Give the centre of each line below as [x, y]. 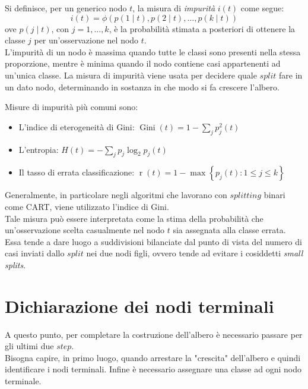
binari [274, 195]
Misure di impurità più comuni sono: [72, 107]
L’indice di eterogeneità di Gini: [77, 126]
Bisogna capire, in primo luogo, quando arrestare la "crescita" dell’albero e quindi [153, 357]
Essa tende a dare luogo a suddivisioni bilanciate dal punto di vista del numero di [153, 241]
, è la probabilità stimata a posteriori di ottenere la [202, 28]
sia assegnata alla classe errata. [229, 230]
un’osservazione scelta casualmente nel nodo [85, 230]
